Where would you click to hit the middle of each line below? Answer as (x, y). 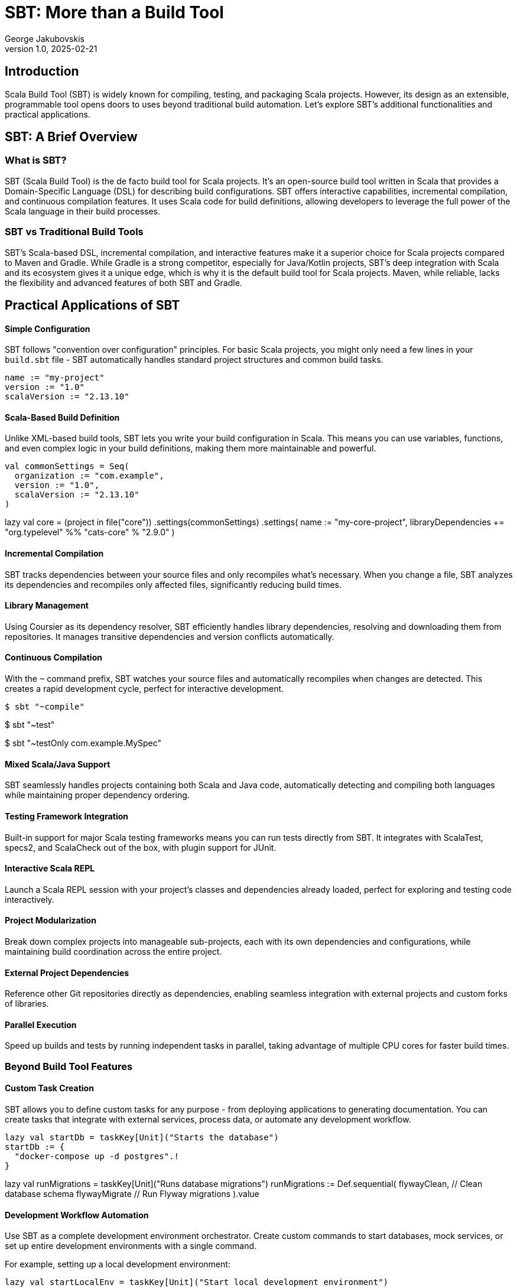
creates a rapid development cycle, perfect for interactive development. (144, 689)
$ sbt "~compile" (45, 707)
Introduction (42, 71)
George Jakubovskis (45, 38)
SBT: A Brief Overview (71, 137)
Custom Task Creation (49, 1088)
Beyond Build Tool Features (69, 1066)
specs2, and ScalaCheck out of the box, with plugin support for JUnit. (141, 847)
